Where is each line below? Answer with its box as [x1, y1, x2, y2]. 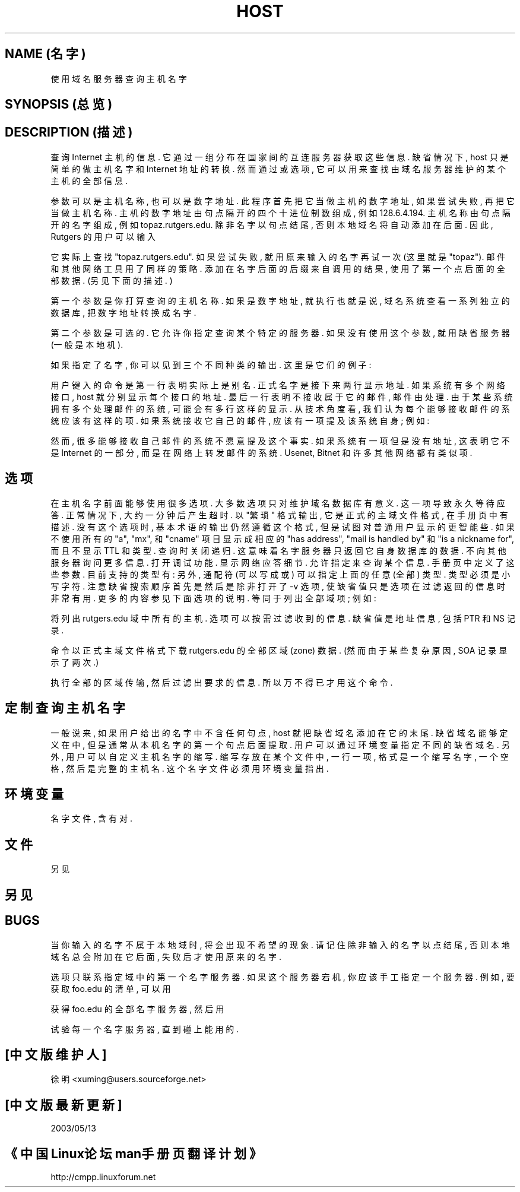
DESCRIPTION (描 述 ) [5, 125, 133, 140]
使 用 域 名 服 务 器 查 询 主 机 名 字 [50, 73, 187, 84]
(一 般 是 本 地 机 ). [50, 339, 123, 350]
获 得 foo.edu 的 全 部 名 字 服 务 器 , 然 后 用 [50, 1003, 224, 1014]
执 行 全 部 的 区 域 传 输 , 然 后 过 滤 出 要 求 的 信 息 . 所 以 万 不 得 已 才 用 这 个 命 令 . [50, 677, 393, 687]
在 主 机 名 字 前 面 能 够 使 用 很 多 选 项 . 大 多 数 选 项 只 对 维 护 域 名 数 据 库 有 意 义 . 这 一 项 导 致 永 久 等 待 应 [50, 497, 505, 508]
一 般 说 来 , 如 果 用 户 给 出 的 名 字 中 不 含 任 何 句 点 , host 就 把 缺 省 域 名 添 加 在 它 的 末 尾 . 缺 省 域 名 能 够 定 [50, 727, 508, 738]
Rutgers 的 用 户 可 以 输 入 [50, 231, 156, 242]
